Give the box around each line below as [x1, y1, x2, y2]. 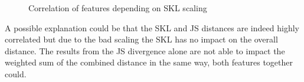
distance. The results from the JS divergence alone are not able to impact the [5, 44, 285, 57]
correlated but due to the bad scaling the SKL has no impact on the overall [5, 33, 278, 45]
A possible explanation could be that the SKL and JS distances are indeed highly [5, 21, 299, 34]
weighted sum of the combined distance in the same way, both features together [5, 56, 293, 68]
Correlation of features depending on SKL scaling [28, 2, 207, 14]
